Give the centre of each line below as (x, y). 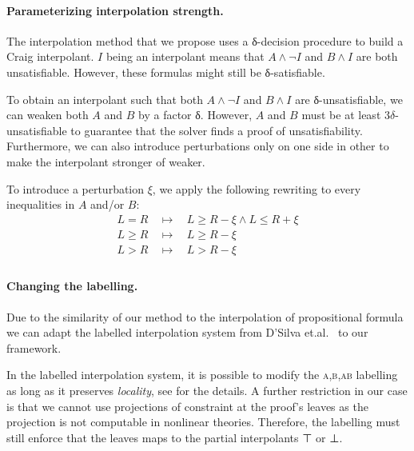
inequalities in (41, 204)
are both (377, 56)
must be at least (341, 115)
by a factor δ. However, (195, 115)
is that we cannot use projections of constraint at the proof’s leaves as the (187, 406)
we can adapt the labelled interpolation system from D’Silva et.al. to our (187, 332)
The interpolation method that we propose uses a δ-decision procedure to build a (205, 40)
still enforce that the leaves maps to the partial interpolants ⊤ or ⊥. (175, 437)
